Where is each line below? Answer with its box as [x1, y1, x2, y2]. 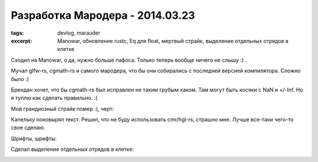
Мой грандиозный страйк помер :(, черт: [11, 105, 114, 112]
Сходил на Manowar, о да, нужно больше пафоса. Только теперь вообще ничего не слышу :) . [11, 56, 247, 63]
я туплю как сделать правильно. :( [11, 95, 98, 102]
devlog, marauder [57, 29, 101, 36]
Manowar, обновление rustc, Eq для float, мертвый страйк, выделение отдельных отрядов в [57, 37, 289, 44]
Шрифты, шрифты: [11, 135, 57, 142]
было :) [11, 75, 29, 82]
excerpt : [11, 37, 32, 44]
